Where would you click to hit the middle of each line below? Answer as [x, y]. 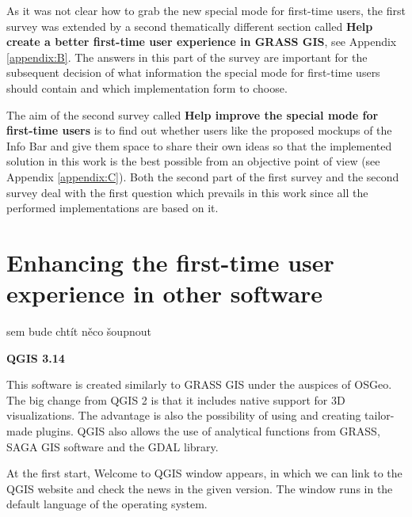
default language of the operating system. [107, 504]
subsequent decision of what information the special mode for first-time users [193, 72]
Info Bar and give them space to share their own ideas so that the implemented [199, 145]
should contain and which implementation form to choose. [147, 87]
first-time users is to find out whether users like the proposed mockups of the [199, 130]
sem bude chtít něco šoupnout [79, 331]
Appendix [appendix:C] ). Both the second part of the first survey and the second [203, 176]
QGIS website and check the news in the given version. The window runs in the [200, 488]
